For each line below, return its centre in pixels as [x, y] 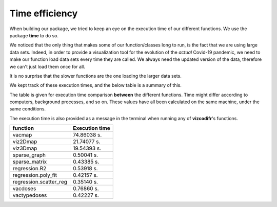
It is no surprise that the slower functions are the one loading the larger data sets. [95, 76]
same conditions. [28, 109]
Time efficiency [44, 13]
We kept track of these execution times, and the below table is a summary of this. [95, 85]
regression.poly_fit [35, 175]
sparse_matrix [30, 162]
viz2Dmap [25, 142]
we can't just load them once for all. [47, 66]
